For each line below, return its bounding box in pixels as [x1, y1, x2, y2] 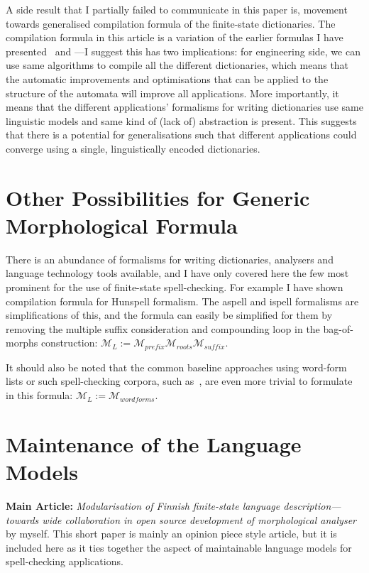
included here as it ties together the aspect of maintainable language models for [6, 540, 352, 555]
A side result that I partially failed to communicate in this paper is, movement [6, 2, 348, 16]
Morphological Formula [6, 210, 238, 239]
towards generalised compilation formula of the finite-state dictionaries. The [6, 16, 336, 31]
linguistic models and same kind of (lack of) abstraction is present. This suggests [6, 113, 357, 128]
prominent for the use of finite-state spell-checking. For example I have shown [6, 280, 343, 295]
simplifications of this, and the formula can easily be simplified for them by [6, 307, 333, 322]
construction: [40, 335, 98, 350]
